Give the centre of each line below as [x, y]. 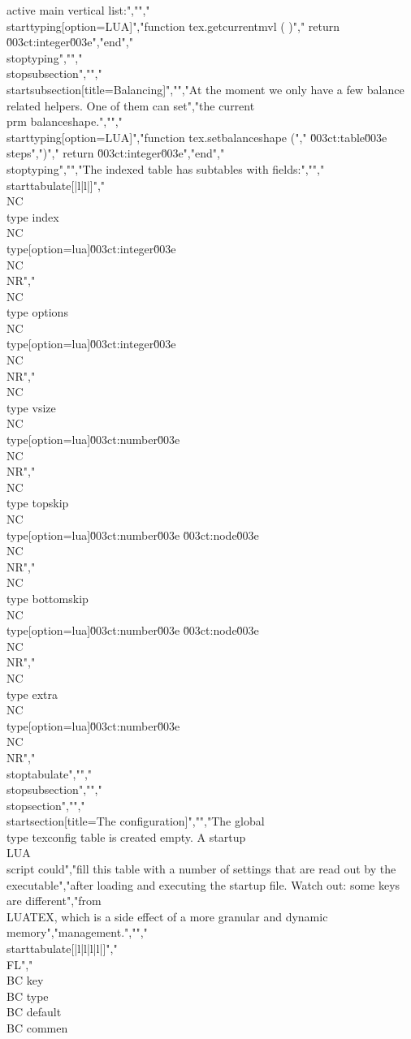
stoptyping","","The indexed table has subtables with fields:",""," [166, 168]
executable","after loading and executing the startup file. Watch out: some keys [203, 884]
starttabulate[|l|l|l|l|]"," [62, 948]
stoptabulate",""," [50, 773]
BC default [34, 1012]
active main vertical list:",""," [78, 10]
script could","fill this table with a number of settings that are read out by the [201, 869]
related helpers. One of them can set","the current [131, 105]
